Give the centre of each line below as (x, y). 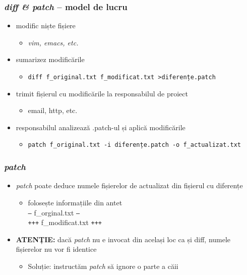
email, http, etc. (53, 110)
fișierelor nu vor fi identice (56, 249)
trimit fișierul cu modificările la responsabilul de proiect (102, 93)
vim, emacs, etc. (53, 42)
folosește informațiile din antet (75, 202)
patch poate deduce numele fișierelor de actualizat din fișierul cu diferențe (129, 185)
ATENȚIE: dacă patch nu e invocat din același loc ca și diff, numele (123, 239)
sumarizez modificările (50, 59)
